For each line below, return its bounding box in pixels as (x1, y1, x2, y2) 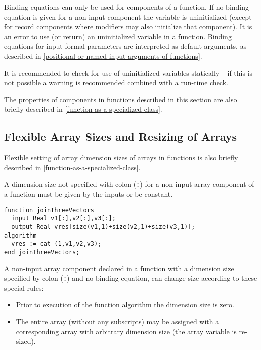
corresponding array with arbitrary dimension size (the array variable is (16, 326, 237, 336)
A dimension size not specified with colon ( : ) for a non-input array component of (4, 179, 254, 189)
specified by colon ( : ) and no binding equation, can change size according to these (4, 273, 257, 283)
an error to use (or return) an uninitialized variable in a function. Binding (4, 31, 232, 41)
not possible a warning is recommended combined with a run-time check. (4, 77, 228, 88)
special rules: (4, 282, 44, 293)
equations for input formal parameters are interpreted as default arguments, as (4, 41, 247, 51)
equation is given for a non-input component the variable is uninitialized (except (4, 11, 252, 22)
